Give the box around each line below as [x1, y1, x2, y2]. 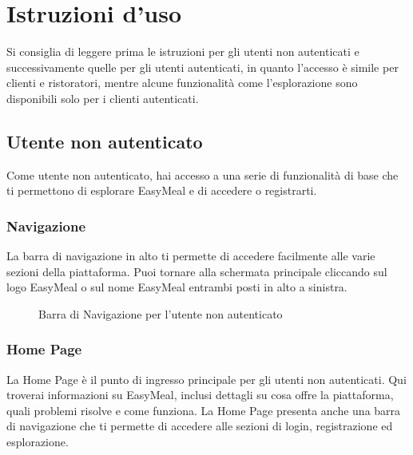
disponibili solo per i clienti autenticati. [6, 89, 199, 106]
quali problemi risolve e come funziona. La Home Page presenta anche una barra [6, 402, 401, 418]
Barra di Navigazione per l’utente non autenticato [38, 305, 283, 322]
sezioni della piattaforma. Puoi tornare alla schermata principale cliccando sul [6, 263, 387, 279]
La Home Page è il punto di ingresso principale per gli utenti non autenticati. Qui [6, 370, 407, 387]
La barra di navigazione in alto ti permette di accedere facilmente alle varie [6, 247, 375, 264]
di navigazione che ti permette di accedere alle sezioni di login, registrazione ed [6, 417, 393, 434]
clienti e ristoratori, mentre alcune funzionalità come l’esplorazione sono [6, 74, 358, 91]
